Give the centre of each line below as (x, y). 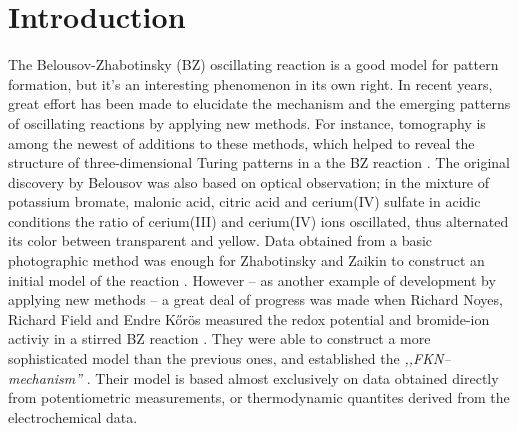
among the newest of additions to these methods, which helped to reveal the (241, 142)
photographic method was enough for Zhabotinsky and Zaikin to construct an (246, 260)
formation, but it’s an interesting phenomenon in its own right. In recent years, (250, 83)
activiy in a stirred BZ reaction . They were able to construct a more (219, 338)
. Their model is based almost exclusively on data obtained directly (292, 377)
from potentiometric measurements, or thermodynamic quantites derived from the (259, 397)
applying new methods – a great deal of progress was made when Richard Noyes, (255, 299)
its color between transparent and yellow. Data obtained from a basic (220, 240)
